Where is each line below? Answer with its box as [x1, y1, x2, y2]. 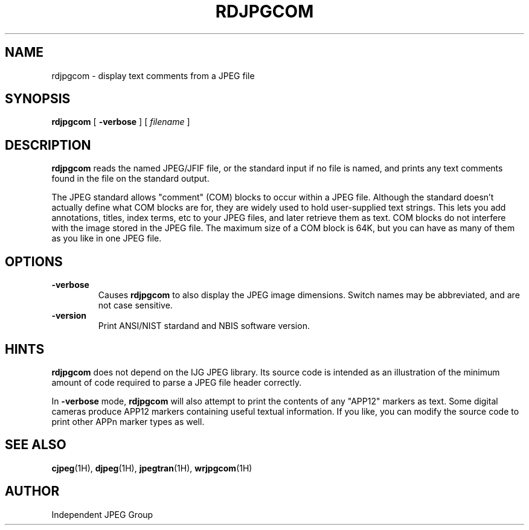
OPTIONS [5, 254, 63, 269]
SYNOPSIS [5, 91, 71, 107]
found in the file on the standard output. [51, 173, 210, 184]
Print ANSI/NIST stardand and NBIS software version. [98, 321, 310, 331]
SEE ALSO [5, 437, 66, 453]
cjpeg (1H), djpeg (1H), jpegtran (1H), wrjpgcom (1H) [51, 462, 252, 473]
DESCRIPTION [5, 137, 91, 153]
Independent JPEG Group [51, 509, 153, 520]
